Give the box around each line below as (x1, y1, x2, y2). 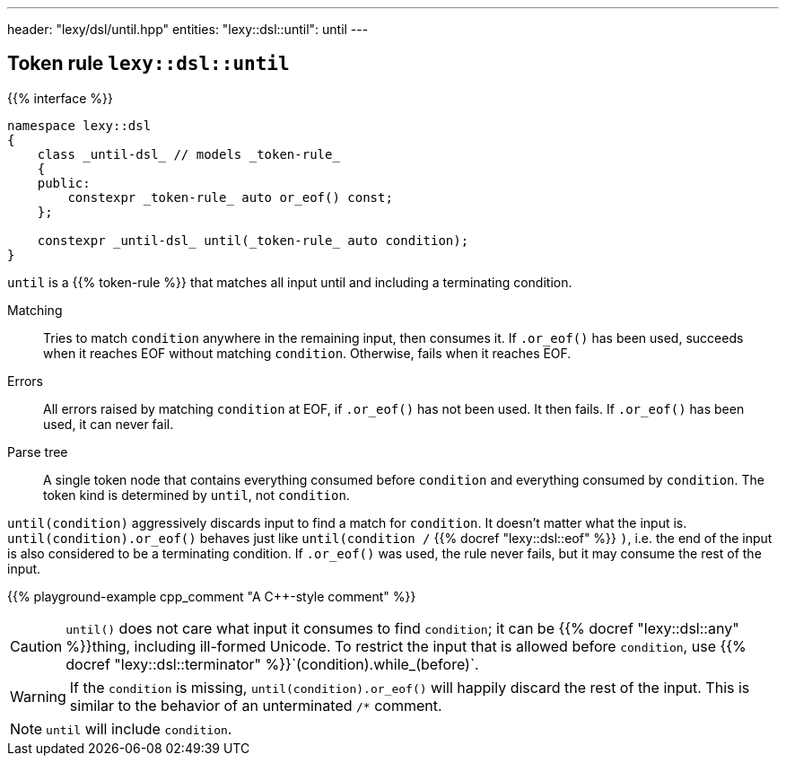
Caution (10, 636, 63, 655)
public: (37, 175, 91, 190)
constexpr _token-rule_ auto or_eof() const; (67, 189, 393, 205)
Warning (10, 687, 66, 706)
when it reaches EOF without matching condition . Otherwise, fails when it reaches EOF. (43, 345, 572, 361)
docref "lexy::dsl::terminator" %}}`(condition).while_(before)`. (65, 654, 479, 673)
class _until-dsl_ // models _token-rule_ (37, 146, 340, 162)
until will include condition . (46, 719, 232, 738)
